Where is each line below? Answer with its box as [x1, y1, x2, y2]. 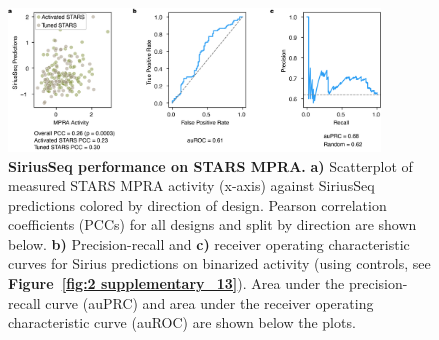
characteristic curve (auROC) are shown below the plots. [8, 312, 356, 333]
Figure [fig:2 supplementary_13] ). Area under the [8, 273, 345, 294]
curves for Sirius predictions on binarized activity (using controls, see [8, 253, 431, 274]
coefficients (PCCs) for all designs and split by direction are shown [8, 214, 417, 235]
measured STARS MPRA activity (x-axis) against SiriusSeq [8, 175, 375, 196]
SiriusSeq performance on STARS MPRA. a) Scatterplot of [8, 155, 413, 176]
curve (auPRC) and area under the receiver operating [45, 292, 374, 313]
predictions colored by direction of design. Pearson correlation [8, 194, 387, 215]
